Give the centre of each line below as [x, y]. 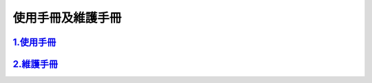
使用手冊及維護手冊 [67, 18]
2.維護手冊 [35, 64]
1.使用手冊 [34, 42]
